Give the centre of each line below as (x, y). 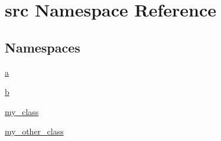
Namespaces (43, 47)
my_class (22, 111)
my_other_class (34, 131)
